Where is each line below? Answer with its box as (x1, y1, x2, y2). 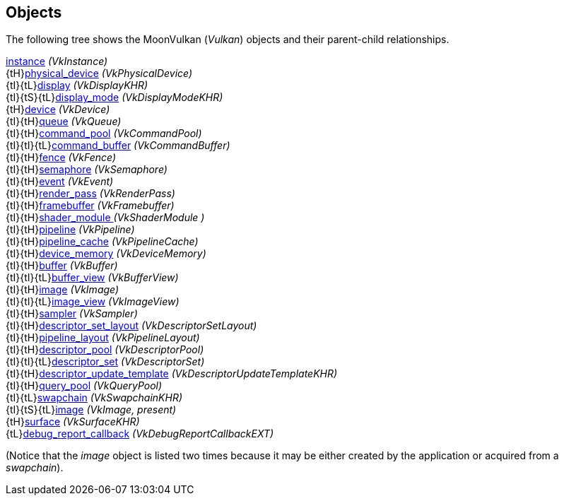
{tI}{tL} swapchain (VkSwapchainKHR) (6, 391, 183, 404)
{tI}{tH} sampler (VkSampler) (6, 307, 138, 320)
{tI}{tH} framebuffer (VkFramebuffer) (6, 199, 175, 212)
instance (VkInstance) (6, 55, 108, 68)
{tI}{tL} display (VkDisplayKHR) (6, 79, 148, 92)
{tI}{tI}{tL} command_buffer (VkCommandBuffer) (6, 139, 230, 152)
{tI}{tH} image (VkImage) (6, 283, 119, 296)
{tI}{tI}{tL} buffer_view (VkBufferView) (6, 271, 179, 284)
